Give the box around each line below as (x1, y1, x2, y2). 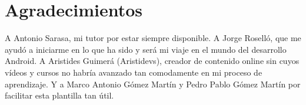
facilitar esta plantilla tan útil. (5, 89, 114, 101)
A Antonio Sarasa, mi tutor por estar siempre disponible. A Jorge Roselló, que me (5, 32, 301, 44)
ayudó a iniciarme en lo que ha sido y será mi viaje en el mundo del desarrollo (5, 43, 287, 55)
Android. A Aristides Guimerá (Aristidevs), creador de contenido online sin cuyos (5, 55, 300, 67)
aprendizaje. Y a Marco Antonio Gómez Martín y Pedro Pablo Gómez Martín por (5, 77, 301, 90)
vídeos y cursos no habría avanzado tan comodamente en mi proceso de (5, 66, 262, 78)
